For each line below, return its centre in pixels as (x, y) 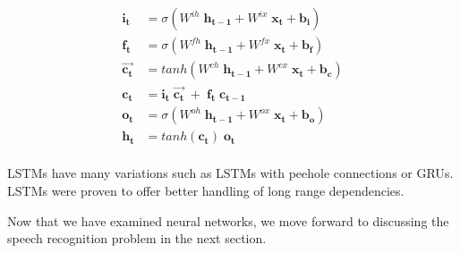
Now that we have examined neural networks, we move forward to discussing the (228, 220)
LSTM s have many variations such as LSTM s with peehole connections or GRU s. (230, 173)
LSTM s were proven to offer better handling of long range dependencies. (206, 191)
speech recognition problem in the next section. (137, 238)
